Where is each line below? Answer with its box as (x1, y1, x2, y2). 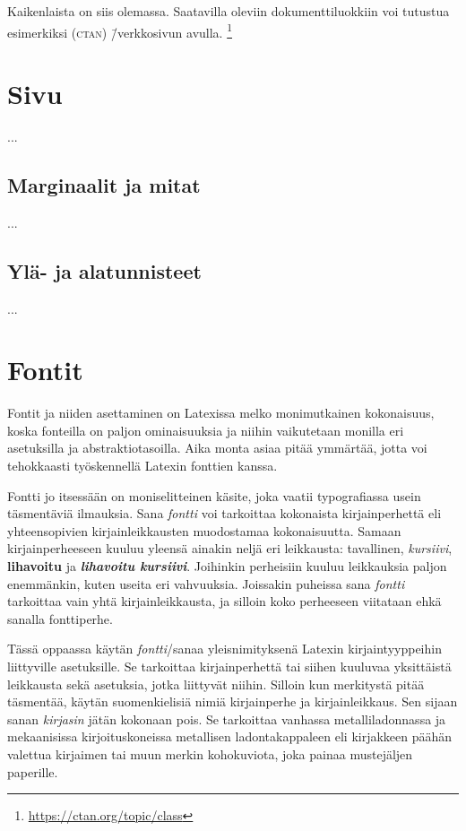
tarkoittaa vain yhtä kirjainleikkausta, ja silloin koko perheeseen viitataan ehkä (7, 592, 442, 610)
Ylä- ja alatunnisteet (7, 256, 202, 284)
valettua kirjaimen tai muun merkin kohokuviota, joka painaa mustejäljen (7, 744, 413, 763)
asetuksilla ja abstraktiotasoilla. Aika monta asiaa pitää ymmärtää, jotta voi (7, 438, 427, 457)
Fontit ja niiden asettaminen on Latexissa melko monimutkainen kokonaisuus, (7, 403, 435, 422)
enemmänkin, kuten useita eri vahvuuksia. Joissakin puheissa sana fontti (7, 574, 405, 593)
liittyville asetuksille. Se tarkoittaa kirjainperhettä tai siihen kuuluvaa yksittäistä (7, 657, 452, 675)
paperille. (7, 762, 58, 781)
